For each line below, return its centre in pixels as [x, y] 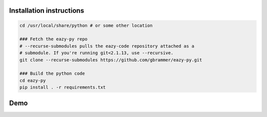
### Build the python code [52, 73]
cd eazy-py [33, 80]
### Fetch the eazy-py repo [53, 39]
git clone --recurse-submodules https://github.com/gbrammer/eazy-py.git [111, 60]
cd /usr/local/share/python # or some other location [86, 25]
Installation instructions [46, 11]
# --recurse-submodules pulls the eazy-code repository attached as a [107, 46]
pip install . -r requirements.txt [63, 88]
